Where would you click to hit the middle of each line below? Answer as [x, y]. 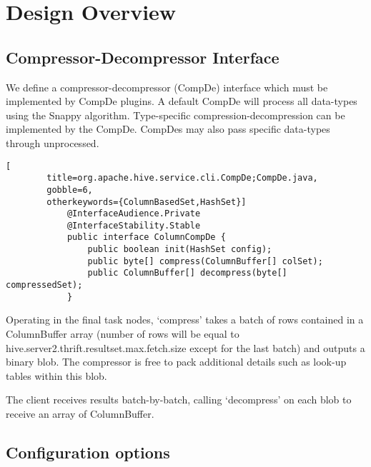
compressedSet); [44, 285]
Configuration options [88, 452]
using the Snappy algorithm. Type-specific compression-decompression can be [175, 115]
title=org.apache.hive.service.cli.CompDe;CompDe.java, [182, 178]
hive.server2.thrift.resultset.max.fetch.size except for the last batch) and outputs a [185, 347]
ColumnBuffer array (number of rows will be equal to [123, 334]
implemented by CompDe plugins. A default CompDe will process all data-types [182, 101]
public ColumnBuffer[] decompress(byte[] [187, 273]
